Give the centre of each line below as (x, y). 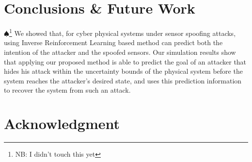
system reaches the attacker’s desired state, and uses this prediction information (123, 80)
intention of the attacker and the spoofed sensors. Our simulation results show (120, 52)
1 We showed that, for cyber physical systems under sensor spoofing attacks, (122, 32)
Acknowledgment (62, 123)
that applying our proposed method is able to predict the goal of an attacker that (125, 61)
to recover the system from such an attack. (67, 90)
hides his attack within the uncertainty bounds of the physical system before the (123, 71)
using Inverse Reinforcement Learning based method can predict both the (113, 42)
